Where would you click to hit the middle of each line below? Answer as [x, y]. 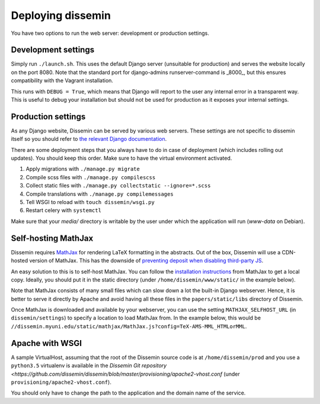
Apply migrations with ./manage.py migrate [83, 169]
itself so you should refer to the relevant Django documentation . [89, 139]
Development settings [53, 50]
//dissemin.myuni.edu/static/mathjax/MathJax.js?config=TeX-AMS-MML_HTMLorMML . [129, 326]
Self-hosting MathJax [52, 238]
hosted [20, 261]
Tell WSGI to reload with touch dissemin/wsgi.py [90, 202]
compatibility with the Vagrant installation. [62, 80]
